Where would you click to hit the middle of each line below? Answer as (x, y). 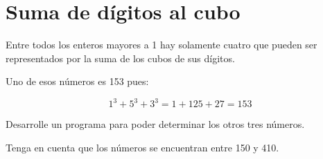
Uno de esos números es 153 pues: (77, 81)
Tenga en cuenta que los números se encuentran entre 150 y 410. (142, 147)
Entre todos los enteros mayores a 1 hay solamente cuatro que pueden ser (161, 45)
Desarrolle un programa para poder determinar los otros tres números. (155, 124)
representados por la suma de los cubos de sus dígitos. (120, 58)
